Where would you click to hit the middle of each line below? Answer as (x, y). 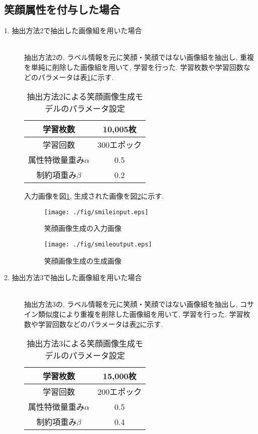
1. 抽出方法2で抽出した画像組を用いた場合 (73, 30)
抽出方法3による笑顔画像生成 (81, 343)
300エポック (120, 145)
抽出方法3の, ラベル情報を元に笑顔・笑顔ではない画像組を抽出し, (131, 304)
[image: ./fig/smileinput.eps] (96, 212)
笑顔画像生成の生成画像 (83, 260)
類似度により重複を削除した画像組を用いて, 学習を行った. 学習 (141, 314)
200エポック (120, 392)
